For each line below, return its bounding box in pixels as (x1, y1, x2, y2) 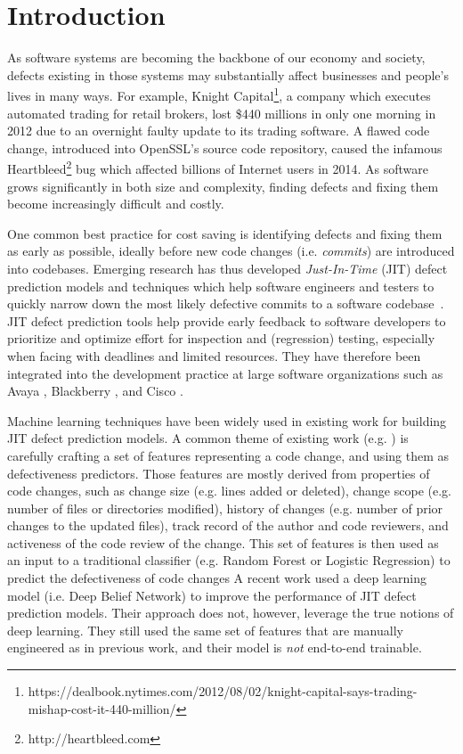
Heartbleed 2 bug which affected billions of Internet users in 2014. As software (7, 157, 429, 177)
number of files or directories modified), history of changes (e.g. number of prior (7, 498, 443, 517)
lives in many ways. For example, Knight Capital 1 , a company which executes (7, 84, 431, 104)
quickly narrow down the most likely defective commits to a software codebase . (7, 294, 444, 313)
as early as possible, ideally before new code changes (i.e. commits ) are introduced (7, 242, 455, 260)
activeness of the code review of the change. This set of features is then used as (7, 533, 439, 552)
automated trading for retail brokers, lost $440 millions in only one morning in (7, 103, 436, 122)
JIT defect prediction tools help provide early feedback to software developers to (7, 311, 446, 330)
